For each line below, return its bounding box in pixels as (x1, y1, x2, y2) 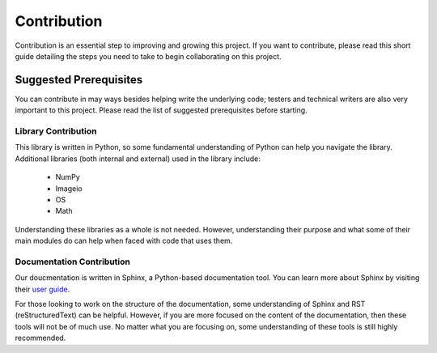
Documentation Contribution (15, 256, 131, 267)
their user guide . (15, 284, 70, 294)
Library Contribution (15, 125, 97, 137)
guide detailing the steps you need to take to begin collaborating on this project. (15, 51, 282, 61)
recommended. (15, 333, 66, 343)
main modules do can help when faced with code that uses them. (15, 236, 233, 246)
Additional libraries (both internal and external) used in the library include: (15, 154, 261, 164)
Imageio (55, 183, 83, 194)
